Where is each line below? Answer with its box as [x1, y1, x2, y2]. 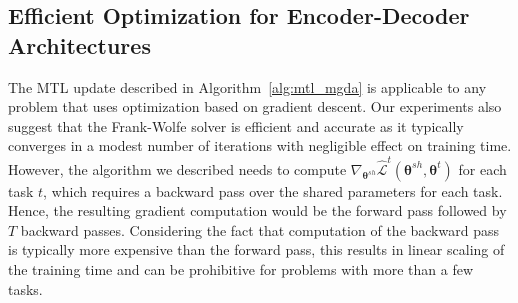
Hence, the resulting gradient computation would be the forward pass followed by [8, 200, 507, 221]
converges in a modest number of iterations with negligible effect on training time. [8, 135, 512, 156]
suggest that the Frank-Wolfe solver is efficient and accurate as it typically [8, 115, 464, 136]
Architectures [8, 29, 151, 60]
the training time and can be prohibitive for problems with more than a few [8, 259, 474, 280]
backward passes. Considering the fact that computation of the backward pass [20, 219, 499, 240]
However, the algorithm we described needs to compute [8, 158, 347, 179]
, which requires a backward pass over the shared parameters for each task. [43, 180, 503, 201]
